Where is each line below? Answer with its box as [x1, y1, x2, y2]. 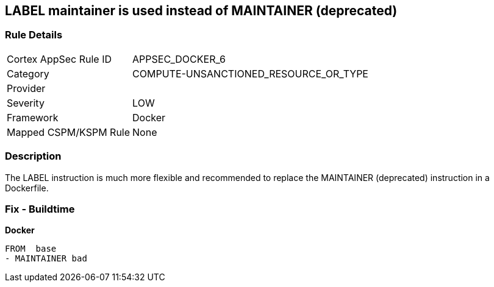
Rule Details [5, 29, 63, 41]
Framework [7, 111, 59, 124]
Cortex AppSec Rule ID [7, 52, 112, 65]
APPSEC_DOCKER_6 [132, 52, 226, 65]
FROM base [5, 244, 57, 254]
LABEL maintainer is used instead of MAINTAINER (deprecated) [5, 3, 398, 18]
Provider [7, 82, 46, 94]
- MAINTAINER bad [5, 253, 87, 264]
